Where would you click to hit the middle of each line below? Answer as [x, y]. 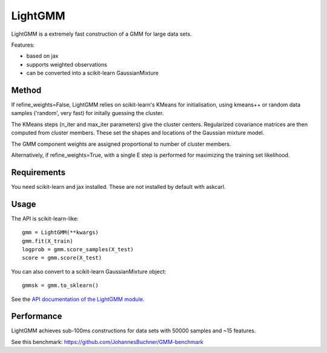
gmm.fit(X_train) [48, 241]
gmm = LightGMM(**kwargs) [61, 233]
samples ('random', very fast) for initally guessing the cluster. [88, 113]
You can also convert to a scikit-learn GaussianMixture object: [89, 271]
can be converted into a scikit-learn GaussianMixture [92, 73]
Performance [37, 316]
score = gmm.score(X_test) [62, 258]
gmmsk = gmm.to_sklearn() [61, 285]
